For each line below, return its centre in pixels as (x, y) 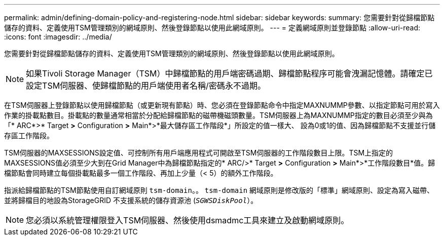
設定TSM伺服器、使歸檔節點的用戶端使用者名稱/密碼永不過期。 (146, 86)
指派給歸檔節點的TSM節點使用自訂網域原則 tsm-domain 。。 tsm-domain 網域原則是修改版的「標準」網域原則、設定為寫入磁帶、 (219, 190)
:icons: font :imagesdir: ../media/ (58, 37)
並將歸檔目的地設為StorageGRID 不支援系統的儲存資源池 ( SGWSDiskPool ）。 (131, 200)
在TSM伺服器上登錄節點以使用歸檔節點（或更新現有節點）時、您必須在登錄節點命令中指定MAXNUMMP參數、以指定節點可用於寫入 (222, 105)
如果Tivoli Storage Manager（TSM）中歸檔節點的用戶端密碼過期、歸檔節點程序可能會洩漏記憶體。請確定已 (229, 73)
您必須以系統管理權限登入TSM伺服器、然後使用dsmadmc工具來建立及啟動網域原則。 (188, 220)
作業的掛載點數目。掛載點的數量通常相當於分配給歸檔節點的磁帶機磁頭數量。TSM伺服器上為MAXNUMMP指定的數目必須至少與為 (218, 115)
